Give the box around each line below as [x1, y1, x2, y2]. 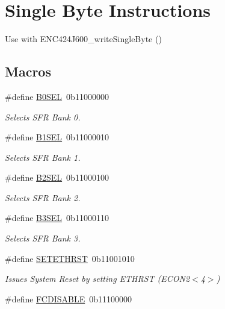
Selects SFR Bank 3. [5, 232, 81, 245]
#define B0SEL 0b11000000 [5, 90, 109, 102]
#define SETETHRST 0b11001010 [5, 252, 135, 264]
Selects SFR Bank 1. [5, 151, 81, 163]
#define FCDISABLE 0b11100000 [5, 292, 132, 305]
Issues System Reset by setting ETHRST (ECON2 [5, 272, 190, 285]
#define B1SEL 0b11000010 [5, 131, 109, 143]
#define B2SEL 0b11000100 [5, 171, 109, 184]
